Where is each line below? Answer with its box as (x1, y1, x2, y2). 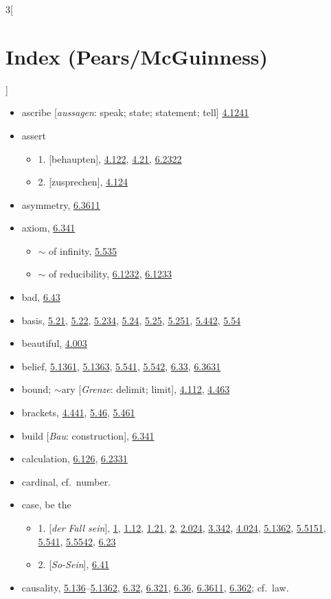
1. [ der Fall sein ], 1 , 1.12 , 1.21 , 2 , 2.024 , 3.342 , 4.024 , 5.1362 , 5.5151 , (38, 521, 326, 534)
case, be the (21, 497, 71, 512)
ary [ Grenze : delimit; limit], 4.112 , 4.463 (61, 382, 230, 396)
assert (21, 128, 46, 142)
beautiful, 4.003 (21, 336, 87, 350)
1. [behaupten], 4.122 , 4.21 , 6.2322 (38, 151, 182, 166)
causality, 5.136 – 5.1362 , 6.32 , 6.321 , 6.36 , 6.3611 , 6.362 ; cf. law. (21, 580, 289, 594)
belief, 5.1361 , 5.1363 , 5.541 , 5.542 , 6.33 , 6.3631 (21, 359, 221, 373)
